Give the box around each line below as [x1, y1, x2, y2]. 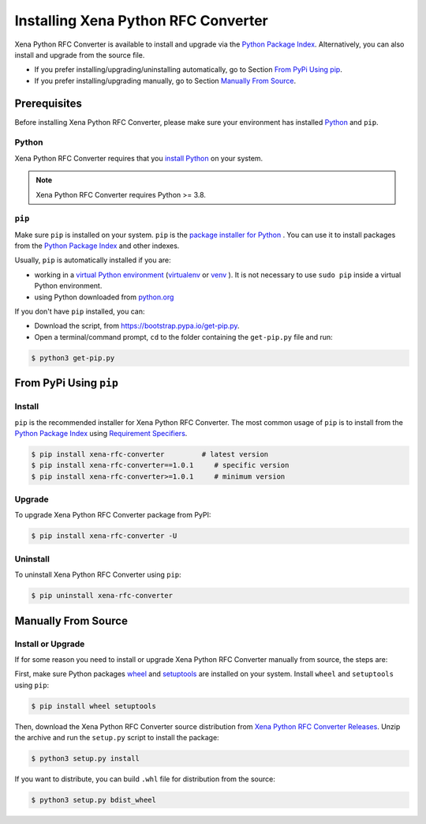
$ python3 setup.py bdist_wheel [31, 795, 157, 804]
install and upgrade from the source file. [14, 50, 145, 59]
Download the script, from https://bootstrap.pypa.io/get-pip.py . [34, 321, 240, 331]
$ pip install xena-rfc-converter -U [31, 532, 177, 540]
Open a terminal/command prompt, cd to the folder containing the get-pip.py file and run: [34, 332, 333, 341]
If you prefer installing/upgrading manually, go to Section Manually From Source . [34, 76, 296, 85]
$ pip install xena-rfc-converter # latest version [31, 450, 269, 458]
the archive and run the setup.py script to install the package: [14, 733, 220, 743]
